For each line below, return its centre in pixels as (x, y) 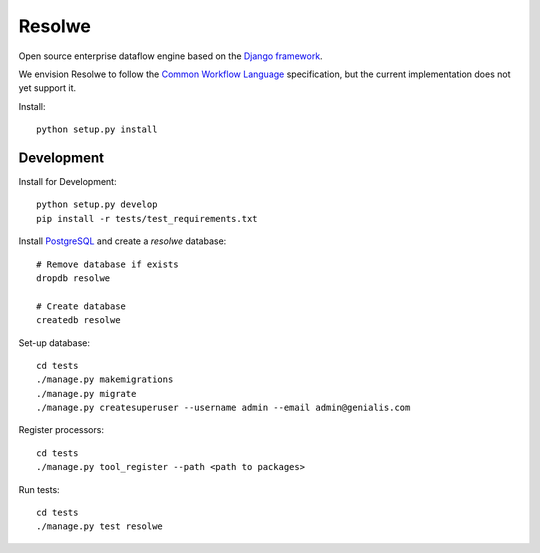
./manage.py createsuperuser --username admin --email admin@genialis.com (223, 408)
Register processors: (61, 430)
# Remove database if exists (107, 264)
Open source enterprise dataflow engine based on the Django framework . (171, 56)
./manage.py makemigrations (105, 379)
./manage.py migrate (86, 393)
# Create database (81, 306)
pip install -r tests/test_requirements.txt (147, 218)
